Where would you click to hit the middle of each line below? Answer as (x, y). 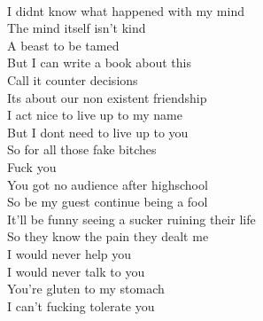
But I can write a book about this (99, 63)
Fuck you (32, 166)
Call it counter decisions (73, 79)
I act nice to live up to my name (95, 115)
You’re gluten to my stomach (86, 289)
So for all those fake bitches (82, 149)
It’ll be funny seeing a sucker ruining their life (131, 219)
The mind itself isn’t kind (77, 28)
